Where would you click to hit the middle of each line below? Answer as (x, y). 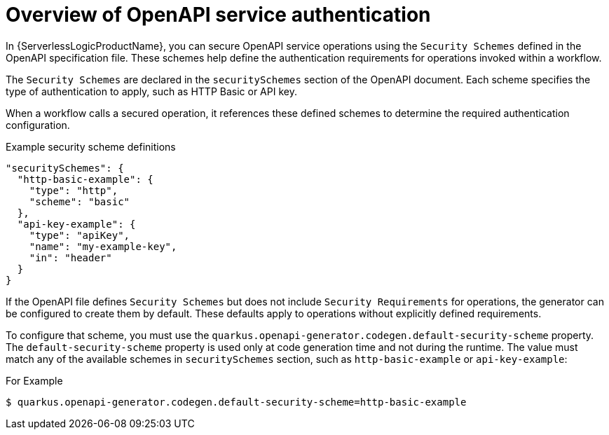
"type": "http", (74, 190)
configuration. (38, 125)
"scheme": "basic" (80, 201)
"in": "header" (70, 257)
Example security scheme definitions (91, 146)
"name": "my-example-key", (103, 246)
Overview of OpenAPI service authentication (218, 15)
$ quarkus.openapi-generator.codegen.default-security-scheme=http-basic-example (236, 402)
